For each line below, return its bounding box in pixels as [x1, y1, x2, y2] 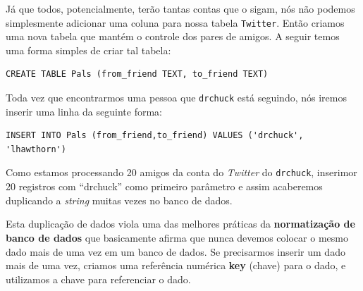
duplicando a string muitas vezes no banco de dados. [6, 192, 233, 207]
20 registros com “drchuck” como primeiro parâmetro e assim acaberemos [6, 179, 323, 194]
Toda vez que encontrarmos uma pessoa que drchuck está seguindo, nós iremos [6, 90, 347, 105]
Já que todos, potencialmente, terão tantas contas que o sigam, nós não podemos [6, 1, 355, 16]
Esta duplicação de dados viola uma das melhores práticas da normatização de [6, 216, 355, 231]
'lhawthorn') [6, 144, 66, 154]
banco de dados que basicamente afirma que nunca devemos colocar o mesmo [6, 230, 348, 244]
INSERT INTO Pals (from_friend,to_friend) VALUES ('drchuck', [6, 130, 304, 141]
